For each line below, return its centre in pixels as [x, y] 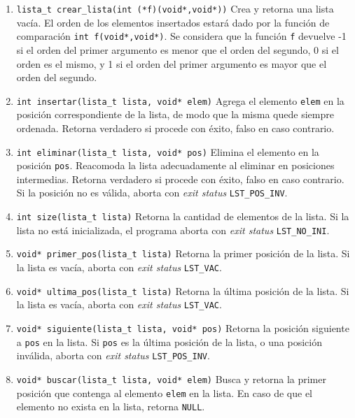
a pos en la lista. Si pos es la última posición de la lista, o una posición [169, 341]
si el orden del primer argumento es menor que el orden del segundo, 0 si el [177, 49]
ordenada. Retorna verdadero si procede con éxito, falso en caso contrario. [175, 128]
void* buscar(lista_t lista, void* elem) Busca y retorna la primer [171, 379]
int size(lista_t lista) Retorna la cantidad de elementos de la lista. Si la [183, 216]
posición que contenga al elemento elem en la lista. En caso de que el [164, 392]
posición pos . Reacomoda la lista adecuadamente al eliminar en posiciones [175, 165]
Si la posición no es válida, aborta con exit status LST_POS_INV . [152, 193]
